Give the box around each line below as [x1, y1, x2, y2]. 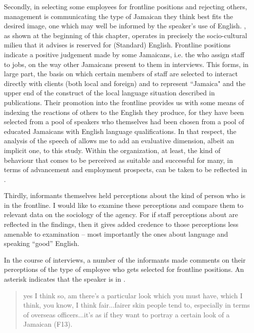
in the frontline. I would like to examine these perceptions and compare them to [4, 200, 244, 210]
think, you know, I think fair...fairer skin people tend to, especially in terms [23, 300, 250, 310]
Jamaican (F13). [23, 319, 73, 329]
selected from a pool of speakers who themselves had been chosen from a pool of [4, 116, 244, 127]
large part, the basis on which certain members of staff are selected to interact [4, 68, 238, 79]
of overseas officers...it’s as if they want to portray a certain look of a [23, 309, 230, 319]
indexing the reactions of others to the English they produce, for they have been [4, 107, 244, 117]
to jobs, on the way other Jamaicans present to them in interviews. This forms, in [4, 59, 249, 69]
